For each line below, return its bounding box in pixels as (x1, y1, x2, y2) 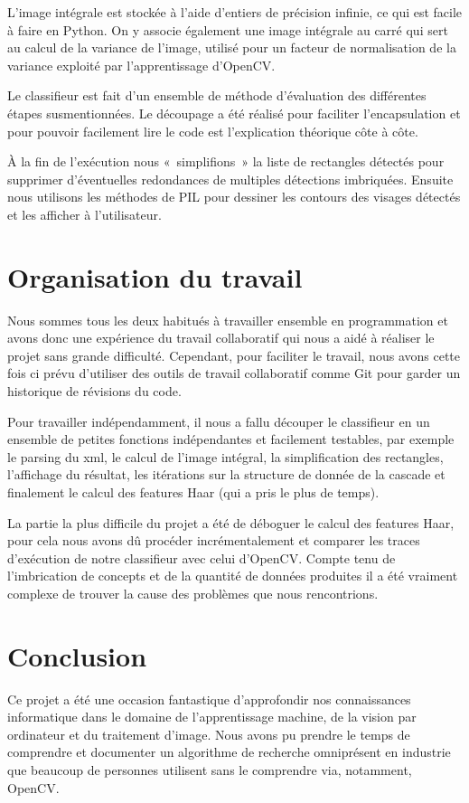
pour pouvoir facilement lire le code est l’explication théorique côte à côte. (7, 121, 418, 140)
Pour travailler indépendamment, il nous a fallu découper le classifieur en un (7, 411, 430, 430)
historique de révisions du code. (7, 382, 182, 401)
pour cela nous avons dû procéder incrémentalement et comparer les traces (7, 531, 420, 550)
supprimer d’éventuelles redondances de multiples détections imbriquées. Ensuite (7, 169, 454, 188)
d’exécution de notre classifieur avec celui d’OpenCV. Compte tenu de (7, 548, 396, 567)
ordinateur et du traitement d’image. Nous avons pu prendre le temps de (7, 724, 410, 743)
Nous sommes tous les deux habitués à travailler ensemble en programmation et (7, 310, 448, 329)
